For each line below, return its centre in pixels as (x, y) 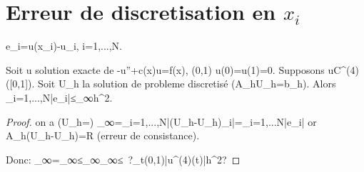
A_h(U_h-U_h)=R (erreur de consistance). (103, 135)
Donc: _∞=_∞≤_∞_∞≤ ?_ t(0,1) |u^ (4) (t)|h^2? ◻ (123, 159)
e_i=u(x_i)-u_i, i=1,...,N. (64, 46)
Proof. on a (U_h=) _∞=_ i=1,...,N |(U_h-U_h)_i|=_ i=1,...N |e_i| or (161, 121)
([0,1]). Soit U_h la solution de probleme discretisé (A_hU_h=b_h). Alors (171, 84)
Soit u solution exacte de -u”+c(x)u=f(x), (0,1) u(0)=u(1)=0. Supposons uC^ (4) (182, 69)
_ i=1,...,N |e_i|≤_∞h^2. (59, 97)
